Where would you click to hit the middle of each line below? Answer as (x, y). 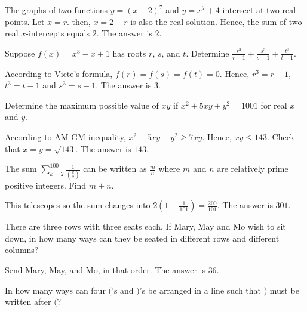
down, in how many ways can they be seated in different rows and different (142, 238)
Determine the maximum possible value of (82, 105)
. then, (79, 21)
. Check (280, 137)
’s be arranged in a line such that (200, 290)
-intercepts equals (58, 33)
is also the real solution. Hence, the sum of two (216, 21)
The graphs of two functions (56, 10)
